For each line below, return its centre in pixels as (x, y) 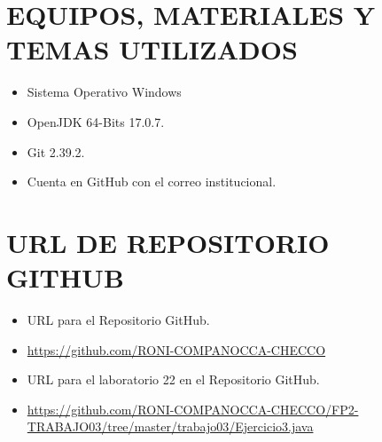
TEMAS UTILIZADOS (152, 49)
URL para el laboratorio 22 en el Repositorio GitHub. (173, 379)
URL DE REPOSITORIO (168, 242)
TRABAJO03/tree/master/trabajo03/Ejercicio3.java (170, 426)
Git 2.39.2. (56, 151)
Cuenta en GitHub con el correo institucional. (152, 182)
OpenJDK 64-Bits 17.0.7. (96, 121)
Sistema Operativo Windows (104, 92)
